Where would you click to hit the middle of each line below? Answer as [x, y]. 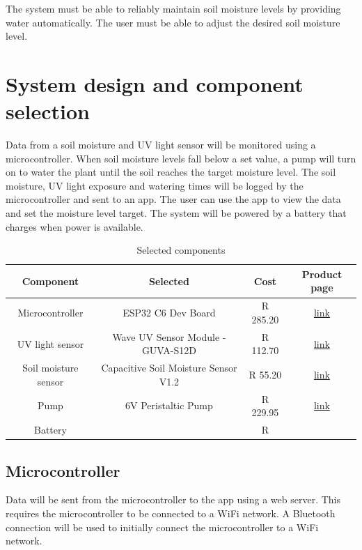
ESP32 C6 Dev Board [169, 313]
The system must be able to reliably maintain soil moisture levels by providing [173, 8]
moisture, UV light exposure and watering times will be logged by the [155, 185]
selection [48, 111]
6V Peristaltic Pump [169, 405]
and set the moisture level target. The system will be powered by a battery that [176, 213]
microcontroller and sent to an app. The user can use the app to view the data [173, 199]
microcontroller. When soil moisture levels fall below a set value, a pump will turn [181, 158]
